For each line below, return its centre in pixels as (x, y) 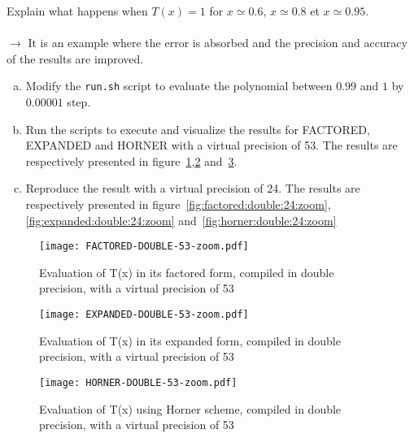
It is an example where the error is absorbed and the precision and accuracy (218, 43)
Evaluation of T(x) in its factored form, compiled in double (187, 272)
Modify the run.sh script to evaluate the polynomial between (179, 86)
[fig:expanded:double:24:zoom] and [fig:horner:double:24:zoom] (181, 220)
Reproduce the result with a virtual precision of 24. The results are (193, 188)
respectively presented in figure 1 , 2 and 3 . (131, 160)
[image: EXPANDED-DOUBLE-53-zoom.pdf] (144, 315)
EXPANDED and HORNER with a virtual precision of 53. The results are (211, 145)
